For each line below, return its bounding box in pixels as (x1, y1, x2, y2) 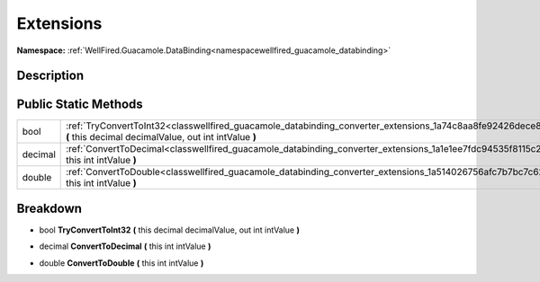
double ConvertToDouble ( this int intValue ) (39, 257, 204, 269)
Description (16, 68, 85, 84)
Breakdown (16, 200, 83, 216)
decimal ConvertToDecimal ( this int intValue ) (39, 241, 211, 251)
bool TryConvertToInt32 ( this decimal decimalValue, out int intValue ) (39, 225, 301, 235)
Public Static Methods (16, 97, 143, 112)
